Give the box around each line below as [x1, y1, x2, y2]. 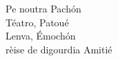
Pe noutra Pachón [6, 1, 81, 15]
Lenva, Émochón [6, 28, 76, 43]
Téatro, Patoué [6, 15, 69, 29]
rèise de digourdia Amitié [6, 42, 112, 56]
